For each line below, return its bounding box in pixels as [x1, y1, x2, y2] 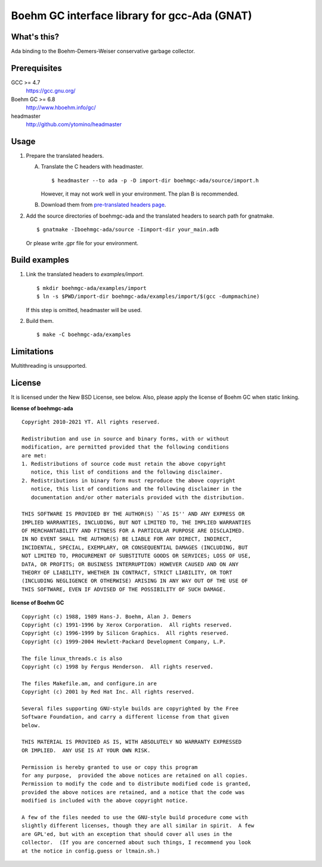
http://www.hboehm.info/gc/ [26, 104, 96, 111]
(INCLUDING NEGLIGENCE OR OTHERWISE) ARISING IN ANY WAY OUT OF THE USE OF [21, 578, 248, 584]
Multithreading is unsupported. [11, 362, 87, 370]
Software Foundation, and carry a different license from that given [21, 713, 230, 721]
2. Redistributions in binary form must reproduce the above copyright [21, 477, 236, 484]
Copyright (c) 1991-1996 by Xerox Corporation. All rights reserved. [21, 622, 233, 628]
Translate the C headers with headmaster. [41, 163, 144, 170]
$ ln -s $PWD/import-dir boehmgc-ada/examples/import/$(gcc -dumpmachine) [36, 293, 260, 300]
